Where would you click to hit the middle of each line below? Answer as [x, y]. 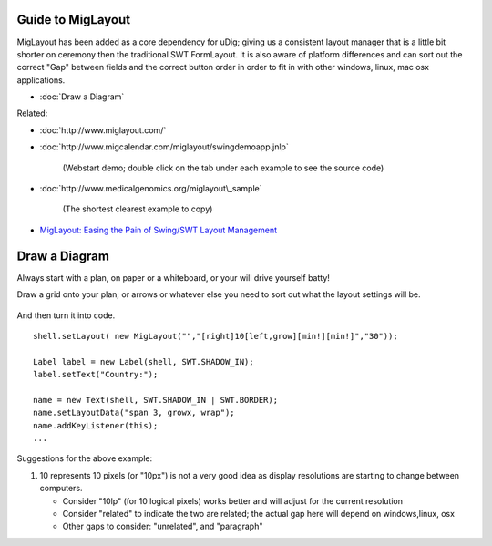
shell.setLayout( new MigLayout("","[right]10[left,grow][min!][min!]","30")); [215, 336]
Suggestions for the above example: [85, 458]
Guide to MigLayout [74, 20]
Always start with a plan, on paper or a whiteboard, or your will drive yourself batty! [173, 277]
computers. [61, 489]
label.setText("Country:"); [96, 375]
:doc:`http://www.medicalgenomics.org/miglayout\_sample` [151, 189]
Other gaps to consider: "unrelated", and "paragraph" [163, 526]
